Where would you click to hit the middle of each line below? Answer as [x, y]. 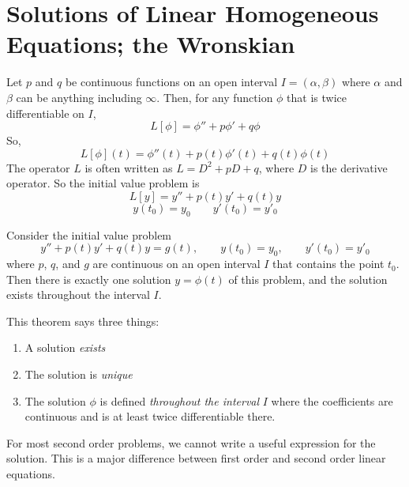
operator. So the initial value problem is [103, 183]
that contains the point [328, 264]
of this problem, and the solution [308, 279]
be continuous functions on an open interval [171, 82]
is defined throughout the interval [180, 400]
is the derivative [349, 167]
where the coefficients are [332, 400]
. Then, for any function [215, 97]
